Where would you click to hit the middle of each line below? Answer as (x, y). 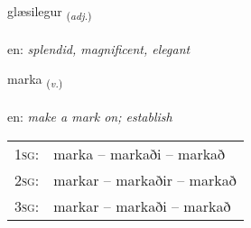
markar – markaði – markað (142, 205)
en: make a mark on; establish (90, 117)
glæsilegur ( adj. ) (50, 12)
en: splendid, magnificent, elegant (99, 48)
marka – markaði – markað (139, 153)
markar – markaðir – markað (145, 179)
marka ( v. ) (35, 80)
